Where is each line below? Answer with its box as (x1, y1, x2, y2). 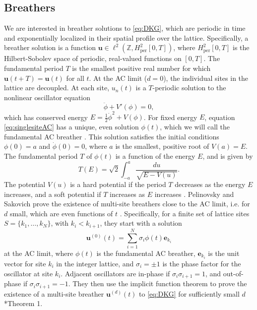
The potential (4, 179, 46, 189)
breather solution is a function (4, 42, 96, 53)
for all (66, 72, 84, 83)
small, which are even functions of (9, 208, 113, 218)
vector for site (4, 258, 46, 269)
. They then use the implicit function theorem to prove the (68, 278, 247, 289)
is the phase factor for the (162, 258, 241, 269)
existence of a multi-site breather (4, 288, 104, 299)
